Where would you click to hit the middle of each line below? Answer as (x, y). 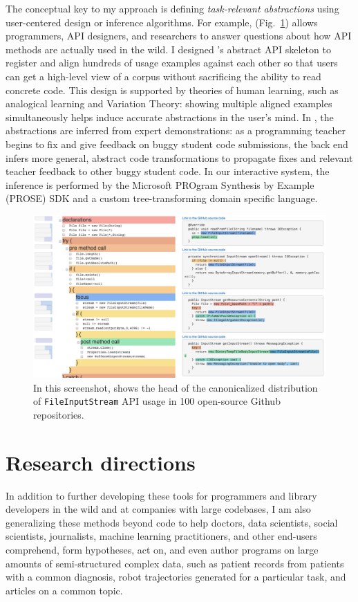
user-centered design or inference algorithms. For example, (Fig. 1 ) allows (162, 22)
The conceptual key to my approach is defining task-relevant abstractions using (172, 8)
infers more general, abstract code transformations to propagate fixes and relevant (179, 157)
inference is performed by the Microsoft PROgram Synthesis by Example (160, 184)
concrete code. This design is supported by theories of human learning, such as (172, 90)
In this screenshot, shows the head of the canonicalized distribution (176, 387)
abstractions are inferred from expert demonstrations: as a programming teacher (176, 130)
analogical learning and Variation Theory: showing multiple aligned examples (169, 103)
